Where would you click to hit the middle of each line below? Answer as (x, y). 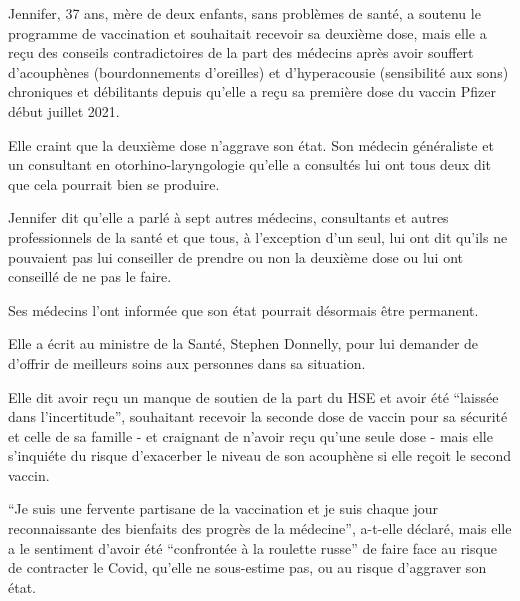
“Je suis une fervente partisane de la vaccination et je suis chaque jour (223, 508)
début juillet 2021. (64, 110)
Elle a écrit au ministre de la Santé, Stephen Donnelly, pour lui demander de (243, 343)
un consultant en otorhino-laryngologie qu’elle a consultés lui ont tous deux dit (250, 164)
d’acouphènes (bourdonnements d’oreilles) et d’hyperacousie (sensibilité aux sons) (258, 71)
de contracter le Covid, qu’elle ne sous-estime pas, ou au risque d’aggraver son (247, 567)
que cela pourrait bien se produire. (114, 183)
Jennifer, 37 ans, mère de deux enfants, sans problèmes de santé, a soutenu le (244, 13)
